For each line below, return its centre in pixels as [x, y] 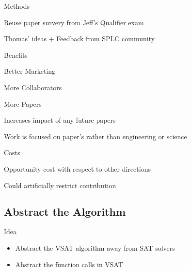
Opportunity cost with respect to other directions [77, 168]
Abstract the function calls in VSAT [69, 264]
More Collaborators [33, 87]
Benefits [16, 55]
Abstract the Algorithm [65, 211]
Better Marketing [30, 71]
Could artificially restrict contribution [60, 185]
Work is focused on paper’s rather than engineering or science [95, 136]
